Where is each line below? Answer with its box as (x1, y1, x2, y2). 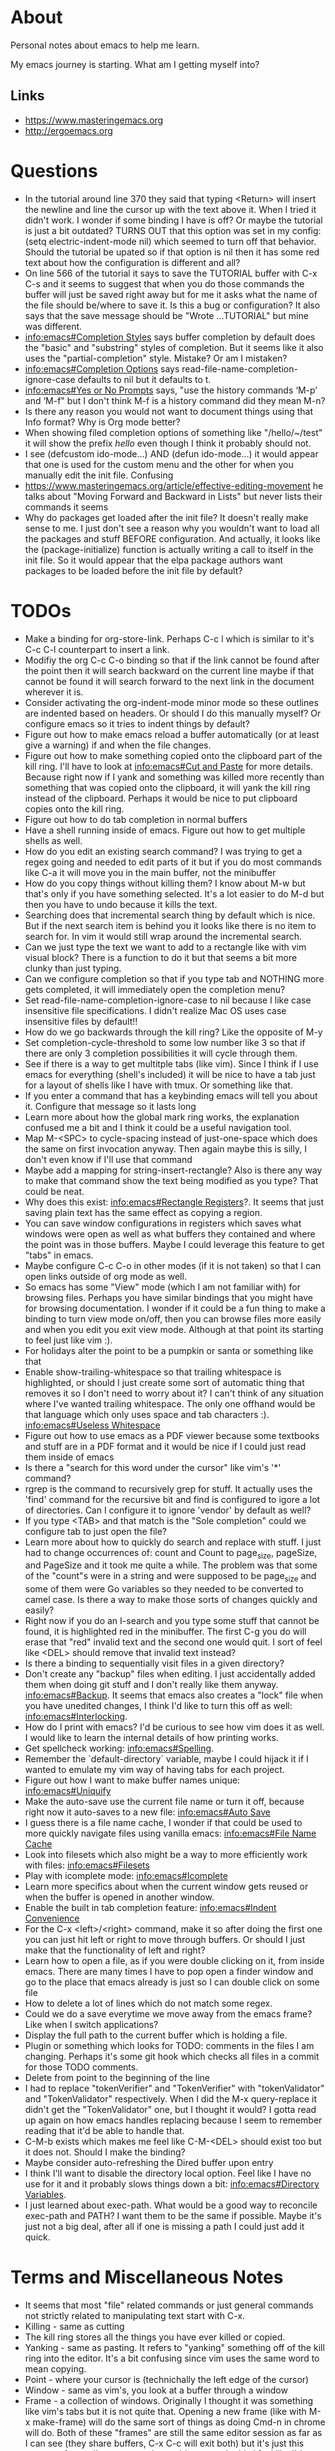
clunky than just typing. (24, 962, 122, 974)
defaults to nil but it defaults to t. (77, 373, 212, 385)
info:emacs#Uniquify (24, 1785, 112, 1797)
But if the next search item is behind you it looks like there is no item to (24, 919, 317, 931)
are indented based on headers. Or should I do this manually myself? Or (24, 707, 322, 719)
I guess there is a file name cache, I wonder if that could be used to (24, 1817, 303, 1829)
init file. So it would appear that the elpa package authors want (24, 554, 284, 566)
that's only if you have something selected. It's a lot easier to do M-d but (24, 887, 325, 900)
